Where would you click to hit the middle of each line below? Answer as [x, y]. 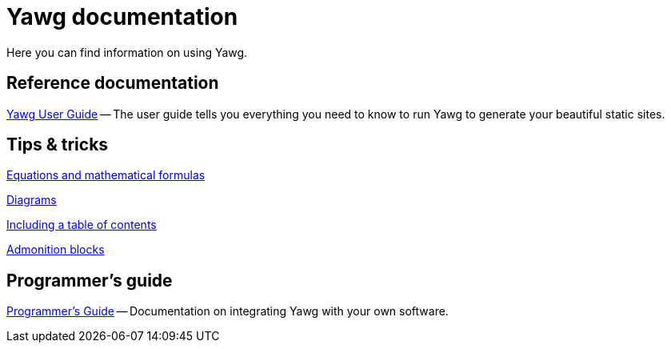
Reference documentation [113, 83]
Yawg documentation [122, 17]
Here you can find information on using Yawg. [127, 52]
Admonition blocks [56, 250]
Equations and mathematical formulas [106, 175]
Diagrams [32, 200]
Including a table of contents [82, 225]
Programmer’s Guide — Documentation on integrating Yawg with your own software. [228, 311]
